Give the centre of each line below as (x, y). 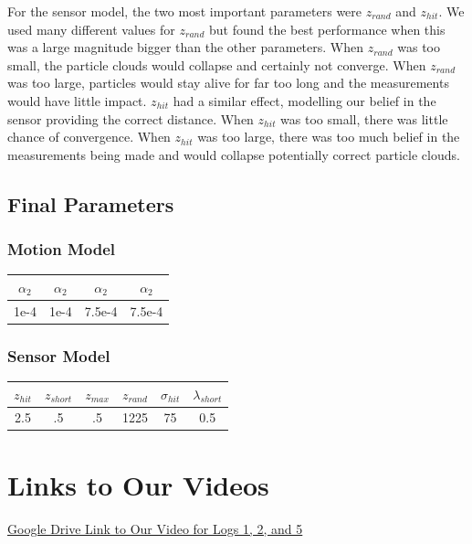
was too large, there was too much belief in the (329, 137)
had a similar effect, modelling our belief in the (304, 100)
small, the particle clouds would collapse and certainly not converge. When (217, 64)
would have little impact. (77, 100)
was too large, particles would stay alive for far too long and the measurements (228, 83)
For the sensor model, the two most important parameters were (185, 11)
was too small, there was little (364, 118)
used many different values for (91, 29)
